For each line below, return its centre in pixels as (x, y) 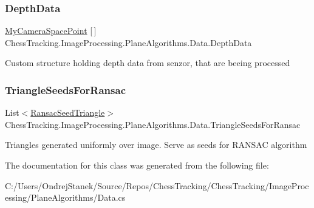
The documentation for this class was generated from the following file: (137, 165)
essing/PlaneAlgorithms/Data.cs (65, 197)
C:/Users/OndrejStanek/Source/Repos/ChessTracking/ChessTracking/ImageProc (157, 185)
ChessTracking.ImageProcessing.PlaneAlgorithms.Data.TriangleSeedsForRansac (153, 124)
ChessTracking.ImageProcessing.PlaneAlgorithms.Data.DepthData (128, 42)
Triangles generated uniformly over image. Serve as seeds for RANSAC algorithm (156, 145)
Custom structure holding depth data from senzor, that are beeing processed (148, 63)
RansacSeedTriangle (68, 112)
